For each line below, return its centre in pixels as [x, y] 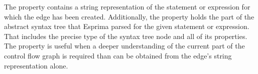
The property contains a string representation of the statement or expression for [127, 6]
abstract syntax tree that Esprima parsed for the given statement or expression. [127, 26]
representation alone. [36, 65]
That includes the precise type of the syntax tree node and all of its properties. [126, 36]
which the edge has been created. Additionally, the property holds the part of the [129, 16]
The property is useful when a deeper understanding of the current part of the [124, 46]
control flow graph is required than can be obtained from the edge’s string [118, 55]
